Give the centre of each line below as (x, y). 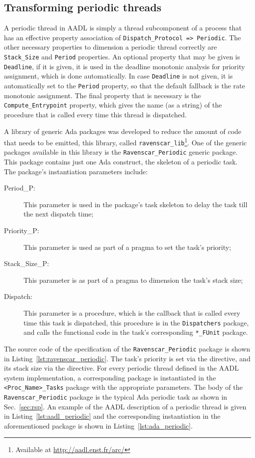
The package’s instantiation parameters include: (76, 171)
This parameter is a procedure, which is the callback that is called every (132, 313)
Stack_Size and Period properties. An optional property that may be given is (122, 57)
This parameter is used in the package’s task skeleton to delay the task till (136, 204)
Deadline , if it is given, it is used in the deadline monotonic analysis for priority (125, 66)
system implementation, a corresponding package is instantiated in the (110, 377)
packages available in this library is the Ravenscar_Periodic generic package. (121, 152)
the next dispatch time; (59, 214)
